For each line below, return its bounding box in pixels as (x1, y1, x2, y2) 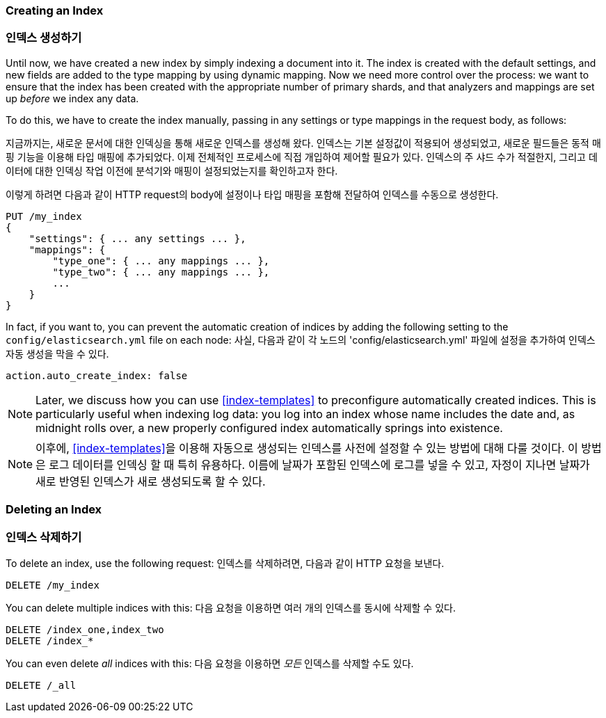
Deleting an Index (6, 502, 102, 517)
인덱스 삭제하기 (6, 529, 82, 544)
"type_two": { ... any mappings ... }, (52, 266, 270, 278)
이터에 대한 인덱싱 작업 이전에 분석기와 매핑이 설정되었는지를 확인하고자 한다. (6, 164, 338, 177)
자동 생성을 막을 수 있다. (6, 347, 109, 360)
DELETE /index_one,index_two (6, 623, 164, 635)
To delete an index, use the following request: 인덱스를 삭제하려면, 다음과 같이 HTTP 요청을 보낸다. (6, 557, 445, 569)
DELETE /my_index (6, 579, 99, 591)
